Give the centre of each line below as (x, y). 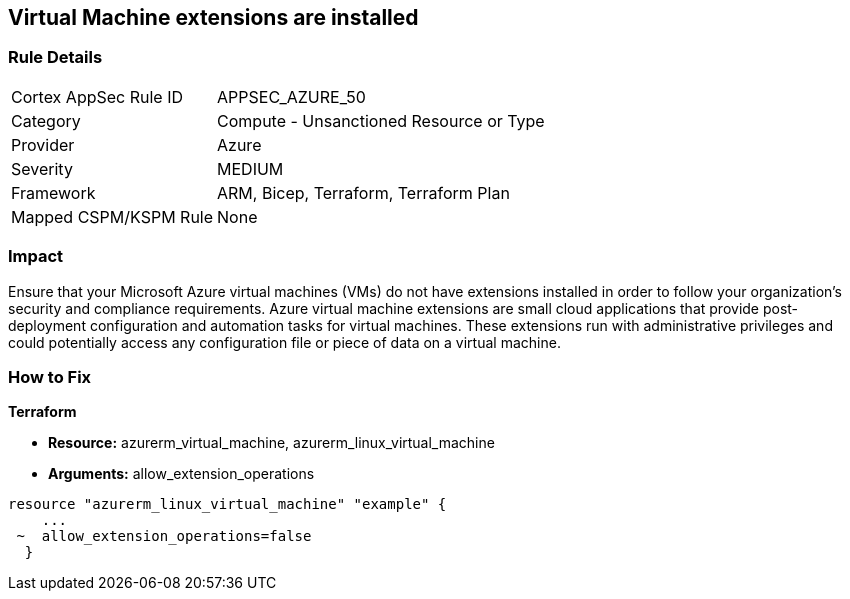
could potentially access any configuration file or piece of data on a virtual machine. (284, 342)
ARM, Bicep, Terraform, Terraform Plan (363, 192)
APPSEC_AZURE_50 (291, 96)
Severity (42, 168)
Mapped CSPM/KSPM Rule (112, 216)
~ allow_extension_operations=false (164, 536)
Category (46, 120)
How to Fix (50, 376)
